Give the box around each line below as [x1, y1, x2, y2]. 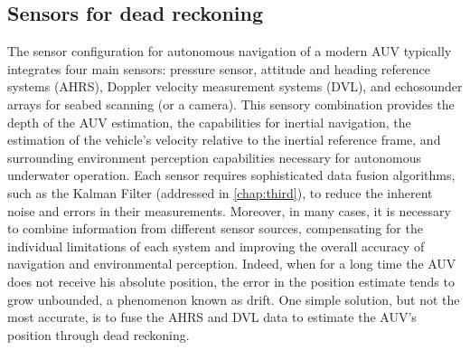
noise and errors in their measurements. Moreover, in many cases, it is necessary [7, 201, 451, 220]
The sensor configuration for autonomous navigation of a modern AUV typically [7, 42, 452, 61]
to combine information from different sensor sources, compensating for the [7, 219, 423, 238]
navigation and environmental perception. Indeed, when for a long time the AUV [7, 254, 456, 273]
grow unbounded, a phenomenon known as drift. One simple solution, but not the [7, 289, 460, 308]
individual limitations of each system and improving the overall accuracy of [7, 236, 425, 255]
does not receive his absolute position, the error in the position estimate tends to [7, 271, 455, 290]
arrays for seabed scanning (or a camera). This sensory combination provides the [7, 94, 455, 113]
